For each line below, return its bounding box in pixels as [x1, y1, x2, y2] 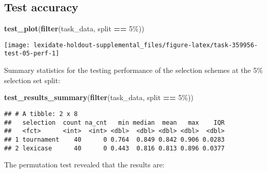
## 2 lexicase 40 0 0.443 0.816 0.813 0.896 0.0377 [4, 144, 225, 152]
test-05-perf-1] [4, 50, 60, 57]
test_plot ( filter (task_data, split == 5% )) [4, 23, 144, 34]
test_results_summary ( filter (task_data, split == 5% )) [4, 92, 194, 103]
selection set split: [4, 74, 61, 85]
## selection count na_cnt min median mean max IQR [4, 119, 225, 126]
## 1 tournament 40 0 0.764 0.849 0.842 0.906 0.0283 [4, 136, 225, 143]
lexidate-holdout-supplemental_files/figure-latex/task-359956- [33, 41, 258, 49]
